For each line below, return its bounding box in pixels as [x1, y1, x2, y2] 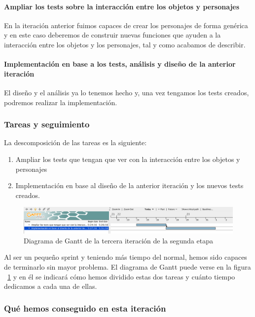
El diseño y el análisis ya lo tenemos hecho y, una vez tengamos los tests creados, [4, 87, 249, 97]
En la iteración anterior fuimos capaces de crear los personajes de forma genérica [4, 20, 248, 30]
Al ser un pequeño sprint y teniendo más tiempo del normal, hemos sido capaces [4, 252, 247, 262]
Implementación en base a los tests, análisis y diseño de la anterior [4, 59, 236, 69]
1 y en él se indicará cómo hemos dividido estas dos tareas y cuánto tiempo [7, 271, 235, 281]
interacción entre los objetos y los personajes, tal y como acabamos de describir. [4, 39, 246, 49]
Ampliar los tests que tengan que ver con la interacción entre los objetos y [15, 154, 240, 164]
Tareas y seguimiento [4, 118, 90, 130]
